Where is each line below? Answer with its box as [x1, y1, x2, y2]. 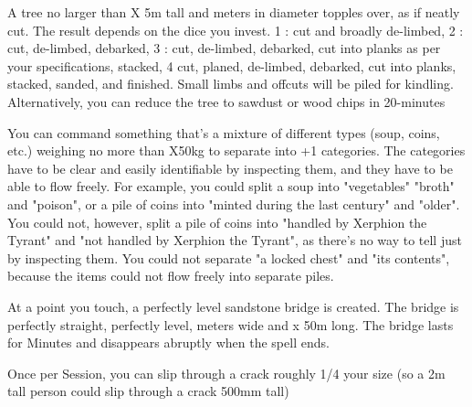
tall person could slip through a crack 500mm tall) [7, 381, 289, 401]
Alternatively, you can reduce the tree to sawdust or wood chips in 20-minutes [7, 91, 446, 111]
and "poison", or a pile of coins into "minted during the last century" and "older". [7, 194, 460, 213]
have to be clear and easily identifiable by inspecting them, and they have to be [7, 158, 453, 177]
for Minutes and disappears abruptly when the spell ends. [7, 333, 330, 352]
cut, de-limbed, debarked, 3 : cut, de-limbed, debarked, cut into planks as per [7, 38, 441, 58]
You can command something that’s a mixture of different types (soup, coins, [7, 123, 440, 142]
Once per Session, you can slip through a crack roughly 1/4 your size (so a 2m [7, 363, 446, 382]
